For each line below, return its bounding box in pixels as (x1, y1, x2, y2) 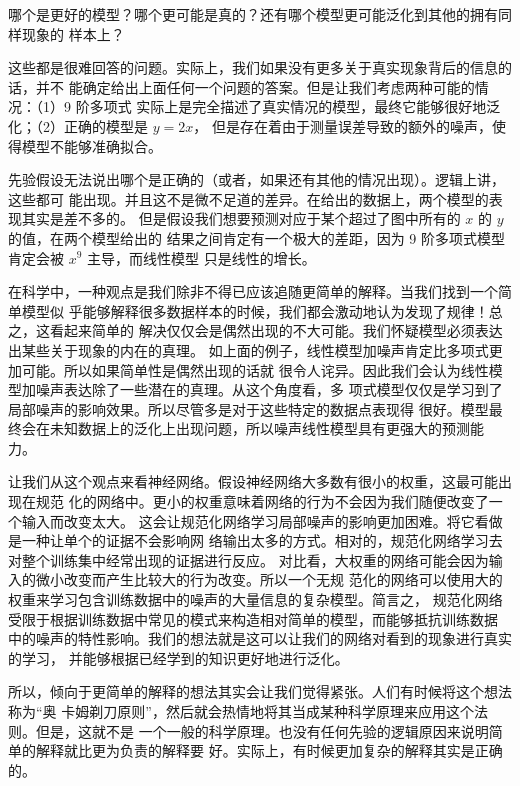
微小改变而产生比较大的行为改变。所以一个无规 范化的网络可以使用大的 (35, 569, 503, 590)
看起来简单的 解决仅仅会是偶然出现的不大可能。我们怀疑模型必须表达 (49, 320, 503, 341)
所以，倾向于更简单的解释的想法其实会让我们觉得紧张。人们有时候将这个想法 (8, 681, 512, 702)
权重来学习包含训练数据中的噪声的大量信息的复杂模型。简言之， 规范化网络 (8, 589, 503, 610)
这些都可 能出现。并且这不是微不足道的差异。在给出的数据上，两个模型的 (8, 188, 489, 209)
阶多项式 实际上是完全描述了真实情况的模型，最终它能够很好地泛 (75, 96, 501, 117)
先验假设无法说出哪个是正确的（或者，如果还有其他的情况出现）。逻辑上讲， (8, 169, 505, 190)
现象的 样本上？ (21, 23, 125, 44)
